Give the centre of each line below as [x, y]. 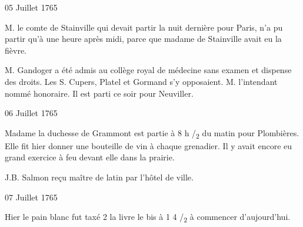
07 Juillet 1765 [31, 197]
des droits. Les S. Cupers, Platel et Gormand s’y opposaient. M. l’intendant [141, 81]
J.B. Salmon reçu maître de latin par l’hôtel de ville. [99, 177]
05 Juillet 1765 [31, 7]
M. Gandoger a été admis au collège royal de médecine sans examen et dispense [148, 70]
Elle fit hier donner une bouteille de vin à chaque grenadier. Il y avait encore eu [149, 145]
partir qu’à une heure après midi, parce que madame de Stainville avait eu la [143, 39]
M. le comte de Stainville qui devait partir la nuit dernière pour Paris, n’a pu [144, 27]
